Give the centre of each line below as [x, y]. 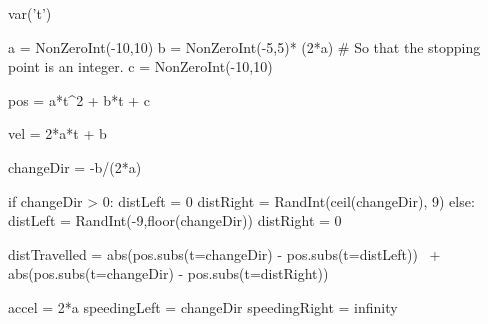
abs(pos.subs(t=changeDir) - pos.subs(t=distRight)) [168, 273]
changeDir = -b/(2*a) [75, 166]
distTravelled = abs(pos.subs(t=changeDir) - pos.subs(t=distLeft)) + [224, 253]
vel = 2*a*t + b [57, 133]
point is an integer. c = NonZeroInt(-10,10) [140, 66]
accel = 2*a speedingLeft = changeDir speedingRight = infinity [203, 306]
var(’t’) [30, 13]
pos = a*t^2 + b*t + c [79, 99]
